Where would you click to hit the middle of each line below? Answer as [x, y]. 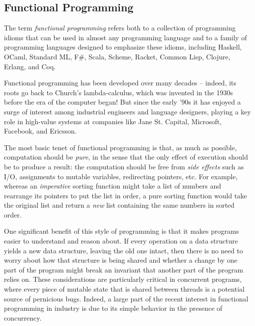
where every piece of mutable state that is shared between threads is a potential [124, 289]
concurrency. [23, 317]
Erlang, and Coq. [30, 66]
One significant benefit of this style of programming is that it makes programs [122, 231]
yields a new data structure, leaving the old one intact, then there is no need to [124, 250]
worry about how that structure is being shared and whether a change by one [121, 260]
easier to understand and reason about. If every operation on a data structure [121, 241]
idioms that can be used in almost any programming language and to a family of [126, 37]
